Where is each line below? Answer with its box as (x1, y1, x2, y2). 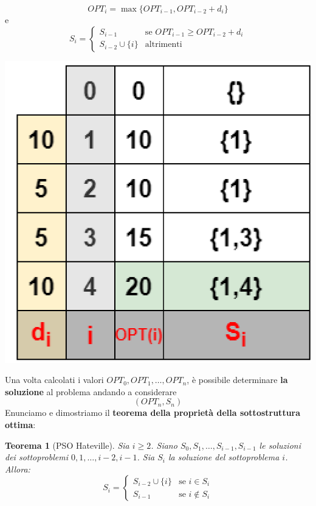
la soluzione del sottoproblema (168, 451, 280, 463)
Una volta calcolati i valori (5, 373, 104, 386)
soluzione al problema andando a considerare (5, 385, 177, 398)
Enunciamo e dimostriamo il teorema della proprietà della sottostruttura (5, 406, 301, 419)
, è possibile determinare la (187, 373, 288, 386)
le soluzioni (259, 438, 301, 451)
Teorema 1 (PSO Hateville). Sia (5, 438, 129, 451)
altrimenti (145, 40, 182, 49)
